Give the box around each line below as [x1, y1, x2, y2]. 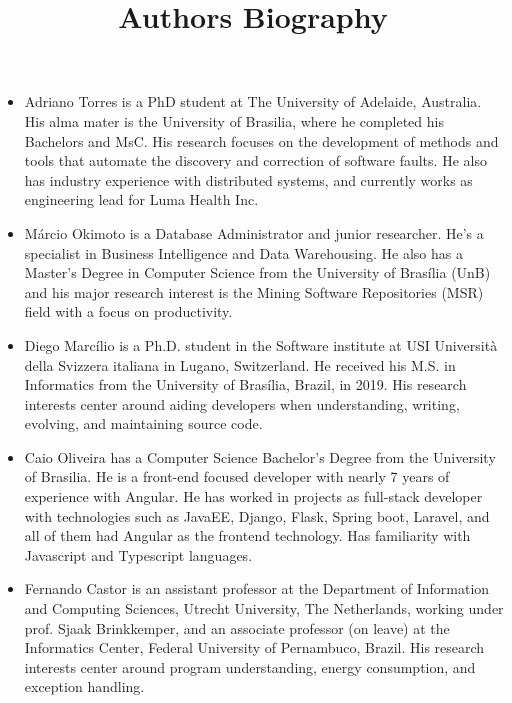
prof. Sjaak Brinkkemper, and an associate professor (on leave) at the [24, 617, 450, 638]
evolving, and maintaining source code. [24, 413, 263, 434]
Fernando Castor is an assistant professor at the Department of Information [24, 578, 490, 599]
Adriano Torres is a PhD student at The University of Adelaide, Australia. [24, 91, 482, 112]
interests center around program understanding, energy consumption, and [24, 656, 476, 677]
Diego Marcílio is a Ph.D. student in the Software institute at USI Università [24, 334, 498, 355]
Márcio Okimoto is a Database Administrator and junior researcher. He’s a [24, 222, 484, 243]
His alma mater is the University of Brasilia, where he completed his [24, 110, 444, 131]
